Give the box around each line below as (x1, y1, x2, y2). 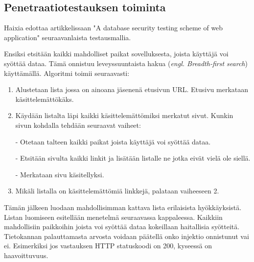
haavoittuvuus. (4, 250, 48, 260)
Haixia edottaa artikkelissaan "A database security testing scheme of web (4, 23, 223, 33)
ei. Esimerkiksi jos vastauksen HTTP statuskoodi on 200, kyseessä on (4, 240, 212, 251)
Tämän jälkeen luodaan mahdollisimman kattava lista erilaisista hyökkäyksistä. (4, 202, 242, 212)
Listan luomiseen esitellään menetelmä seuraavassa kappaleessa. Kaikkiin (4, 212, 223, 222)
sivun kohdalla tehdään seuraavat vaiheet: (15, 119, 141, 130)
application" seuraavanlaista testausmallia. (4, 32, 131, 42)
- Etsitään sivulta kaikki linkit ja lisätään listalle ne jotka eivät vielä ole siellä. (15, 153, 251, 163)
